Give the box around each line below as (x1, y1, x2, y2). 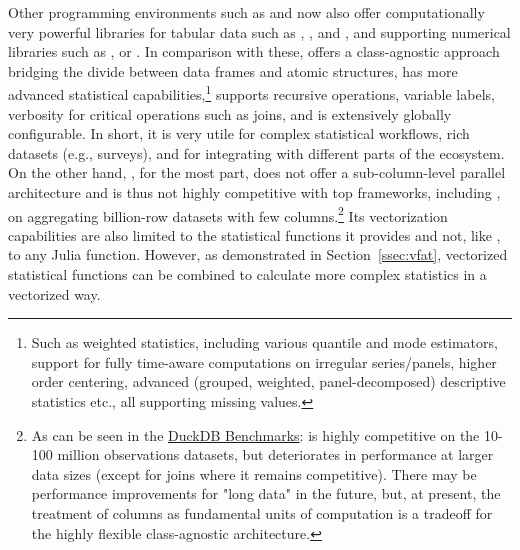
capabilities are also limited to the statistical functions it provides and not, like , (8, 224, 501, 245)
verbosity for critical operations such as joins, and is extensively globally (8, 103, 452, 124)
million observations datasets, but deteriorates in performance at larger (57, 444, 494, 465)
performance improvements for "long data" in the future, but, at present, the (31, 483, 501, 504)
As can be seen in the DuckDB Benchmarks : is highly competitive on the (31, 424, 480, 445)
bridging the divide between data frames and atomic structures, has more (8, 60, 458, 81)
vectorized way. (8, 283, 101, 304)
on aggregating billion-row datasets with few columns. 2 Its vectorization (8, 202, 448, 226)
